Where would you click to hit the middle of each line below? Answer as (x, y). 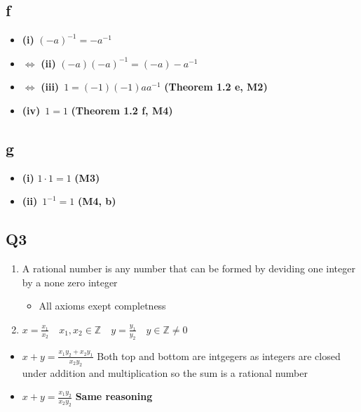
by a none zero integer (70, 282)
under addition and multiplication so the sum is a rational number (165, 372)
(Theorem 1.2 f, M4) (122, 110)
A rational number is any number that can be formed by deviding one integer (189, 268)
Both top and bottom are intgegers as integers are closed (219, 355)
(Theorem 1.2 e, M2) (216, 87)
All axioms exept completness (102, 306)
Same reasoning (114, 396)
